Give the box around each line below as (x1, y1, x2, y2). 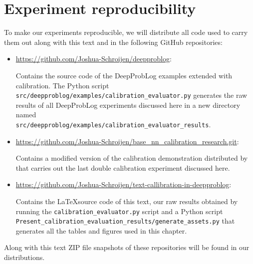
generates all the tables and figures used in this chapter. (15, 225, 187, 236)
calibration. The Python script (15, 80, 109, 90)
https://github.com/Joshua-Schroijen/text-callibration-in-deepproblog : (15, 179, 232, 190)
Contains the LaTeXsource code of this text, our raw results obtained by (15, 196, 238, 206)
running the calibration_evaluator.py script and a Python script (15, 206, 223, 216)
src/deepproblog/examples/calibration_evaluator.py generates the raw (15, 90, 248, 100)
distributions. (4, 252, 45, 263)
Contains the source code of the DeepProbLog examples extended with (15, 70, 233, 80)
